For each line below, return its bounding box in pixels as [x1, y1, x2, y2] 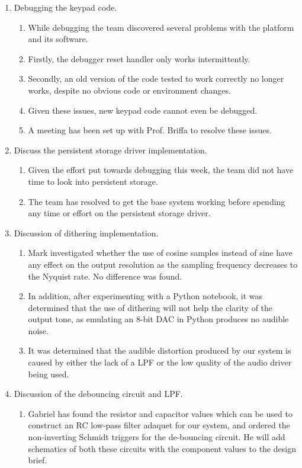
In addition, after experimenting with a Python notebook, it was [28, 290, 263, 302]
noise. [28, 324, 49, 336]
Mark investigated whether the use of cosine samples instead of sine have [28, 246, 293, 259]
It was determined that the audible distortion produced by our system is [28, 344, 291, 357]
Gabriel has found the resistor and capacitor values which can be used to [28, 407, 293, 419]
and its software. [28, 33, 88, 45]
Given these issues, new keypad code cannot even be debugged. [28, 104, 258, 116]
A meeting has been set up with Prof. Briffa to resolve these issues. [28, 124, 272, 136]
